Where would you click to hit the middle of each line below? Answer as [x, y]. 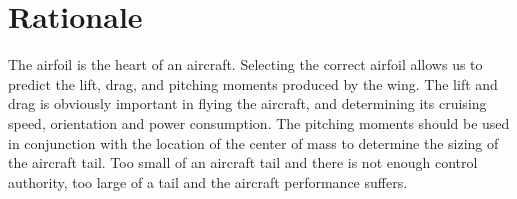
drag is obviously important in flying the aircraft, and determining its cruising [247, 103]
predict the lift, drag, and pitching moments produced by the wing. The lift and [253, 83]
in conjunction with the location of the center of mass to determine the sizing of [253, 142]
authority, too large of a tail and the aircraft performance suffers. [208, 181]
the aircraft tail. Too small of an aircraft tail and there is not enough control [243, 162]
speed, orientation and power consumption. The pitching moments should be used [259, 122]
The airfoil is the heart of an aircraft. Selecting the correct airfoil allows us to [245, 64]
